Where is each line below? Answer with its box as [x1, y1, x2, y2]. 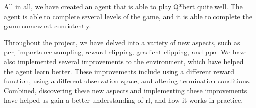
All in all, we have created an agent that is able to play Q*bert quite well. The [4, 1, 243, 11]
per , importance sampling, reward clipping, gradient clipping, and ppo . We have [4, 47, 247, 57]
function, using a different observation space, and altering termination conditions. [4, 76, 251, 86]
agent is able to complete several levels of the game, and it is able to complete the [4, 11, 252, 21]
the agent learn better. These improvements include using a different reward [4, 66, 234, 76]
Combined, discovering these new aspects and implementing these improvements [4, 85, 247, 95]
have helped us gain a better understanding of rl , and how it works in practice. [4, 95, 243, 105]
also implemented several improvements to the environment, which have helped [4, 56, 244, 66]
